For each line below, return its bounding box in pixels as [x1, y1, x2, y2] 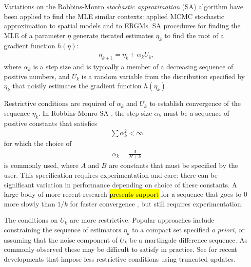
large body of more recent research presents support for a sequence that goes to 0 [4, 189, 247, 199]
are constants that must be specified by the [109, 160, 238, 170]
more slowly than [4, 198, 56, 208]
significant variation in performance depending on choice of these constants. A [4, 179, 237, 189]
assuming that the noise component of [4, 234, 118, 245]
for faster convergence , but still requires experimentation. [70, 198, 243, 208]
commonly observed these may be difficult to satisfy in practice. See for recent [4, 244, 237, 254]
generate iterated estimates [73, 30, 154, 40]
